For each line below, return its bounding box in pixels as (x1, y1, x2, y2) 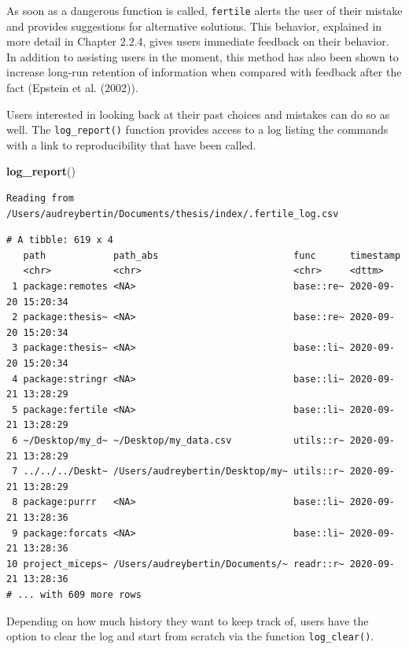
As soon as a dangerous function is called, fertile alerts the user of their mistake (6, 2, 403, 18)
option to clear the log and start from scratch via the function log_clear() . (6, 628, 374, 644)
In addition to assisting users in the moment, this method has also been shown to (6, 48, 399, 65)
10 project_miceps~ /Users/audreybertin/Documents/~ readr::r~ (6, 558, 345, 570)
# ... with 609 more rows (6, 588, 142, 600)
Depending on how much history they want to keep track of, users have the (6, 612, 369, 629)
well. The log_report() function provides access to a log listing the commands (6, 121, 389, 138)
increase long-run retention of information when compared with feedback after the (6, 64, 402, 80)
